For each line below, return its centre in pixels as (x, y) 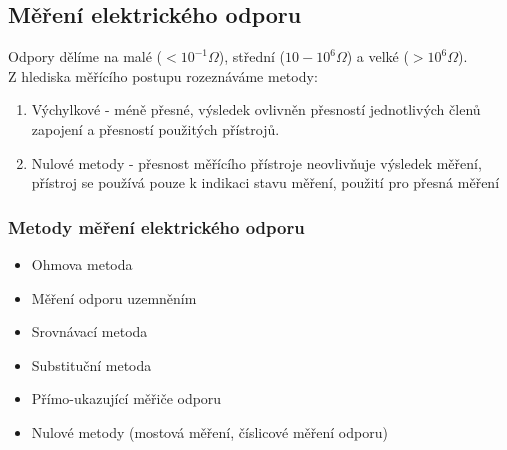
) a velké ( (377, 56)
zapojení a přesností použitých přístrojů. (155, 128)
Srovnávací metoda (89, 331)
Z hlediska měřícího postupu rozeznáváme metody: (163, 75)
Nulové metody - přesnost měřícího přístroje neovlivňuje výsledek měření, (256, 162)
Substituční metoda (91, 364)
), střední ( (252, 56)
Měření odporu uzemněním (114, 297)
